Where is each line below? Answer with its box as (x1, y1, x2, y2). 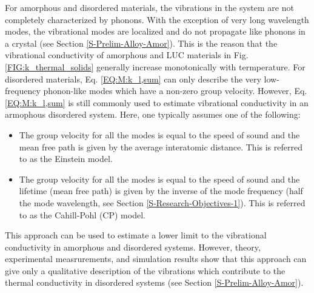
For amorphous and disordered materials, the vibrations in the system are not (5, 1, 294, 13)
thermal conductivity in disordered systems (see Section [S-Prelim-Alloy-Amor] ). (5, 276, 304, 289)
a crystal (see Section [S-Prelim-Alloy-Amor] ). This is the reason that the (5, 36, 278, 49)
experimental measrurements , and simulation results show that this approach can (5, 252, 307, 265)
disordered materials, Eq (5, 72, 96, 85)
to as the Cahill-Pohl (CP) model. (19, 208, 145, 221)
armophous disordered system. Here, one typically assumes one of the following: (5, 108, 301, 121)
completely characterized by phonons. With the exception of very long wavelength (5, 13, 309, 25)
